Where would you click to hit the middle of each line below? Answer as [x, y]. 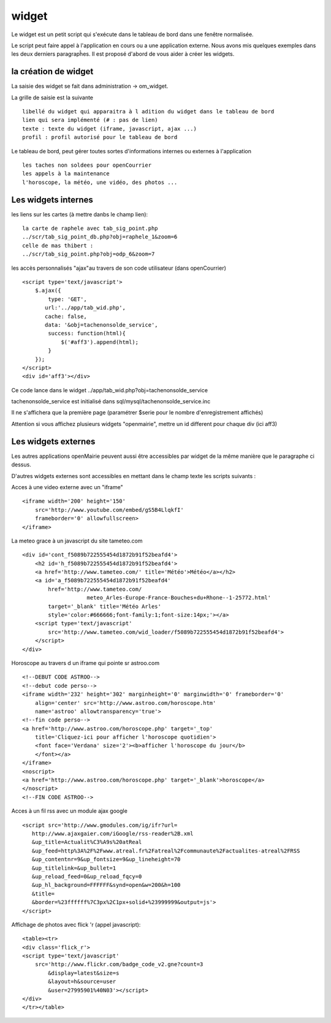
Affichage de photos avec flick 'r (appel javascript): [76, 924]
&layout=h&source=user [82, 982]
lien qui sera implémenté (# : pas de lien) [90, 120]
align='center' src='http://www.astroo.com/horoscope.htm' [125, 703]
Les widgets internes [52, 200]
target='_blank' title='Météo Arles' [105, 606]
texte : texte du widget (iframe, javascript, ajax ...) [110, 128]
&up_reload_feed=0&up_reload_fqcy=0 [87, 876]
